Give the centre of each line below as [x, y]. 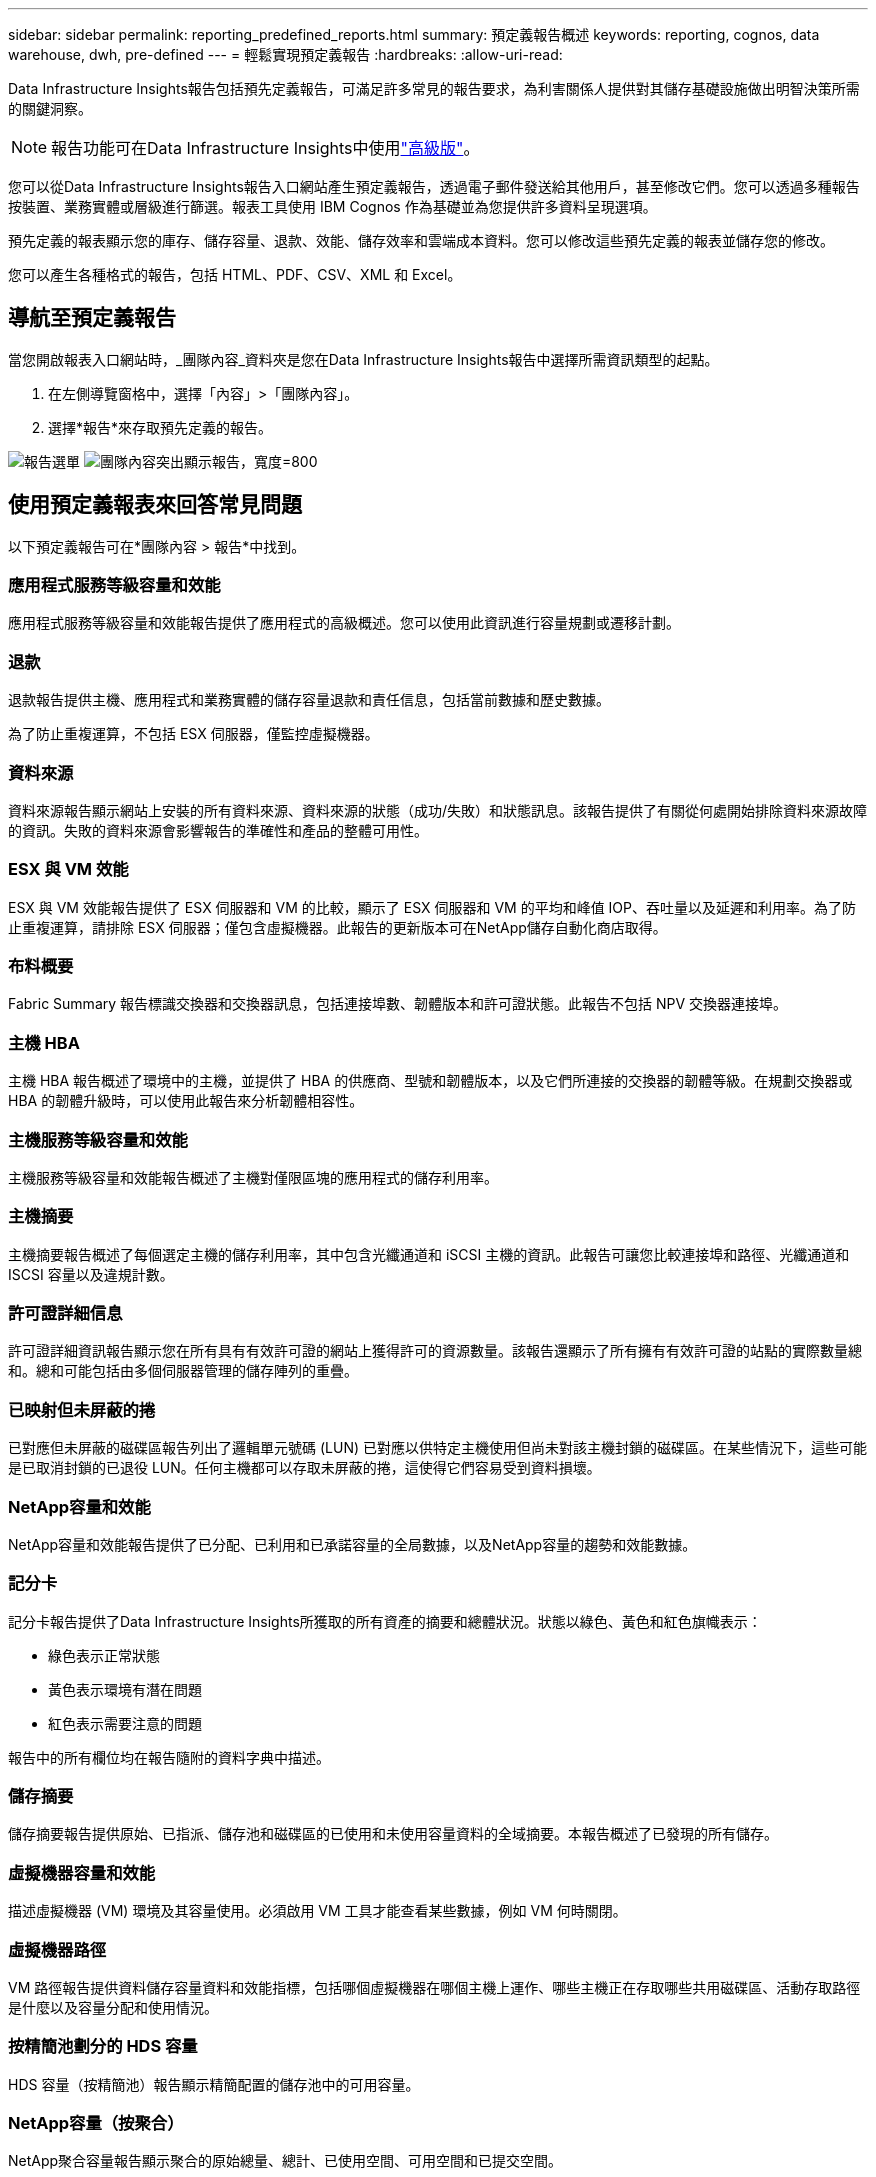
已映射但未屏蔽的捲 [82, 1409]
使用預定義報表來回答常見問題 [155, 505]
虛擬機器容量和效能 [82, 1872]
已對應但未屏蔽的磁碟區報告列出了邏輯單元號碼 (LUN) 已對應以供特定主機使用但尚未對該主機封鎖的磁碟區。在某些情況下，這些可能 [437, 1448]
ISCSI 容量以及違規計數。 [91, 1274]
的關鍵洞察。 [50, 108]
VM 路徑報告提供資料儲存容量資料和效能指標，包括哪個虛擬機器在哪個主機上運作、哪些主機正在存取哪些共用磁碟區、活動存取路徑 [434, 1987]
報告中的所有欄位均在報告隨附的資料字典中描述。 [169, 1757]
